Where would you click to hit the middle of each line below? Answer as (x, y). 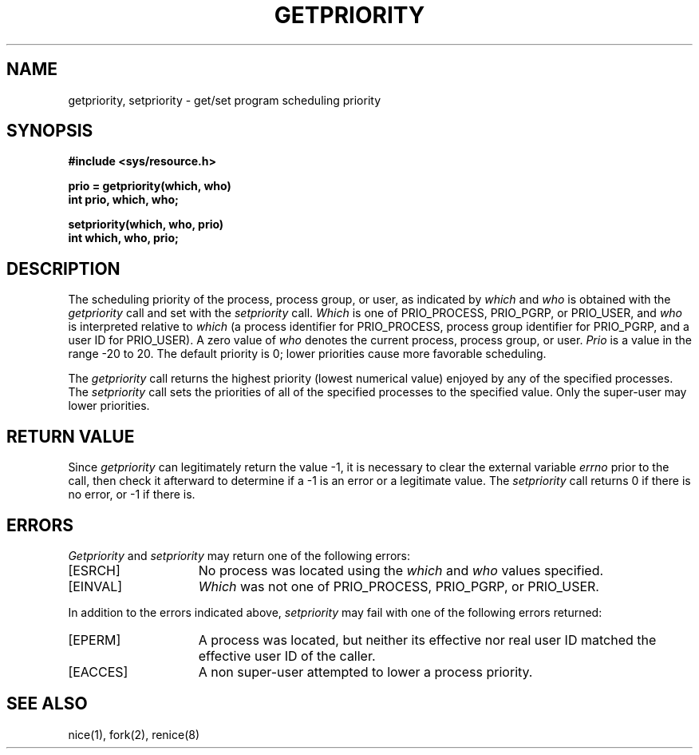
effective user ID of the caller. (287, 656)
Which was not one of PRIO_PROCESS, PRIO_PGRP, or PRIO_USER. (399, 586)
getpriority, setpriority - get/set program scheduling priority (224, 100)
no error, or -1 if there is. (132, 495)
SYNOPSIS (50, 131)
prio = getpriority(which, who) (150, 186)
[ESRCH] (94, 570)
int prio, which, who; (123, 200)
